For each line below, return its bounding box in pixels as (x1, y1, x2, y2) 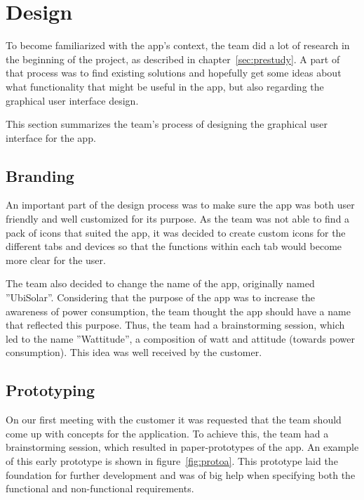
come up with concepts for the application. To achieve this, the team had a (6, 426, 329, 440)
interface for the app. (6, 130, 96, 145)
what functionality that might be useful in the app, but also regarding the (6, 79, 324, 93)
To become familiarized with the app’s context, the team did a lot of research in (6, 38, 350, 53)
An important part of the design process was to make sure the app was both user (6, 197, 355, 212)
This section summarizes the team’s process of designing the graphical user (6, 117, 328, 131)
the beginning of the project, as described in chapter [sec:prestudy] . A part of (6, 51, 340, 66)
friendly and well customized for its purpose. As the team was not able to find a (6, 211, 350, 226)
